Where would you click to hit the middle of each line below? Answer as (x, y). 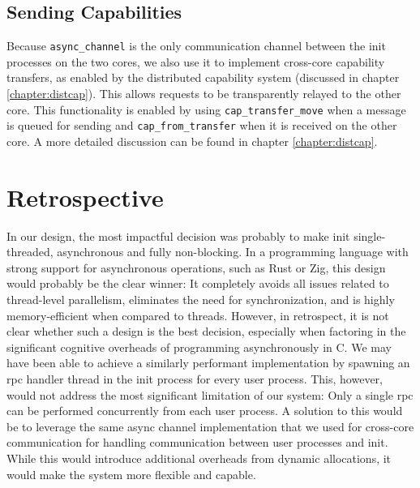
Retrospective (85, 197)
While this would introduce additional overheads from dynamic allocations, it (199, 458)
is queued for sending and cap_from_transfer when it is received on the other (202, 125)
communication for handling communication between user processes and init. (197, 442)
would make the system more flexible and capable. (131, 474)
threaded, (30, 252)
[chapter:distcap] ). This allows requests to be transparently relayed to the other (204, 94)
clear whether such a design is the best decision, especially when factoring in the (206, 331)
